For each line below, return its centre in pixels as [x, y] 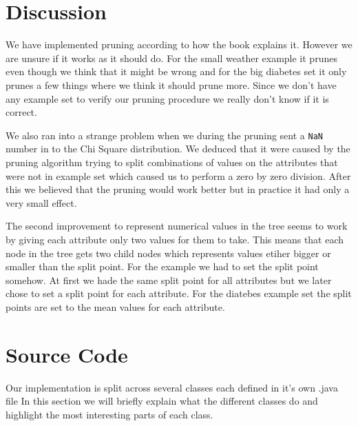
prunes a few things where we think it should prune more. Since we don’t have [171, 84]
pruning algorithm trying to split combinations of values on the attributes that [172, 162]
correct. [21, 112]
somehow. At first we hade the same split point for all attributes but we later [169, 280]
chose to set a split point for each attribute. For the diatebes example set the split [179, 293]
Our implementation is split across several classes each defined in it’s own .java [172, 387]
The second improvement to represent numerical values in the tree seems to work [177, 226]
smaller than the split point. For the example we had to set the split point [162, 266]
